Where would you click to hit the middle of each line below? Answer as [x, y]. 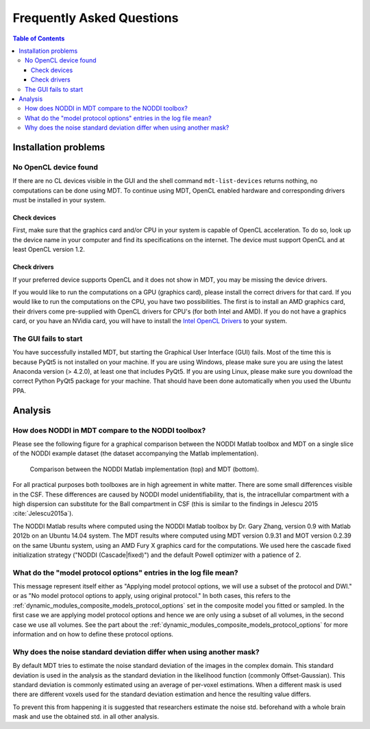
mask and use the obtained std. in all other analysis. [86, 717]
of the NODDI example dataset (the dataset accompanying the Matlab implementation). [136, 453]
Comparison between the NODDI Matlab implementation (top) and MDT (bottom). [145, 469]
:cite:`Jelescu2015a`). [43, 514]
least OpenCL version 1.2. [49, 250]
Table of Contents [39, 38]
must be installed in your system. [59, 200]
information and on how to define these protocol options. [93, 634]
